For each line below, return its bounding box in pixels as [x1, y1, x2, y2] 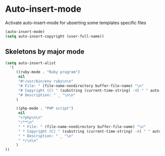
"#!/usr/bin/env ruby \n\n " [18, 79, 74, 84]
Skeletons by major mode [5, 48, 85, 56]
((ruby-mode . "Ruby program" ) [16, 70, 80, 75]
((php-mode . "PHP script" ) [16, 106, 74, 111]
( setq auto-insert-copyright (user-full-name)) [5, 33, 105, 39]
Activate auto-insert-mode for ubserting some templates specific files [5, 20, 146, 26]
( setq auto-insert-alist [5, 61, 56, 65]
